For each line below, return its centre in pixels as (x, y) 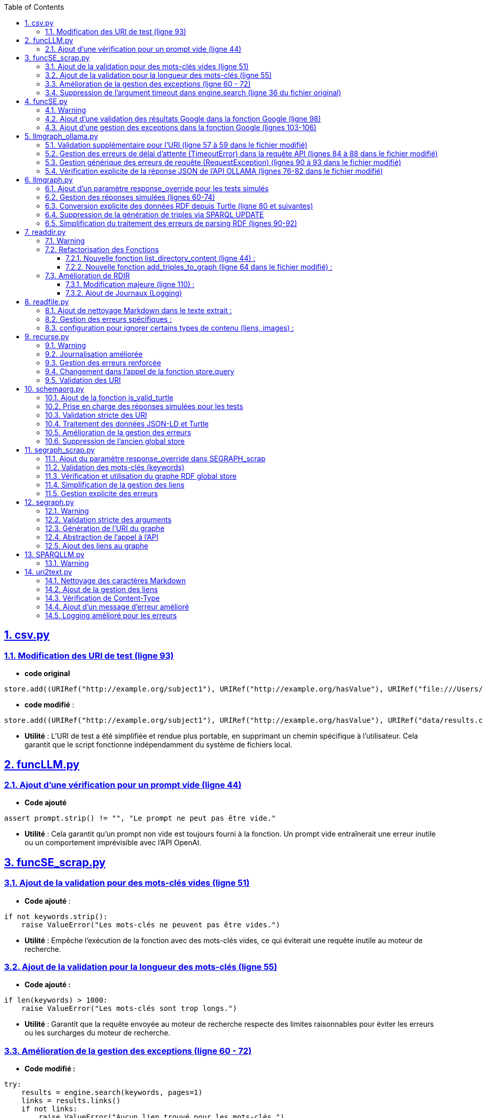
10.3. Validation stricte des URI (96, 415)
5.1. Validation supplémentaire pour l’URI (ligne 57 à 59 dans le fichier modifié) (176, 145)
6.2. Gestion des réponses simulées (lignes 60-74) (130, 197)
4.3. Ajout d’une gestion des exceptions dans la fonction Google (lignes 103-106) (181, 127)
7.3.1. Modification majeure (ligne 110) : (130, 284)
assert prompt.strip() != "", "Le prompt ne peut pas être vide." (140, 818)
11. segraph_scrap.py (60, 450)
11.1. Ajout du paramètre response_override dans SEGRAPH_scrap (155, 459)
